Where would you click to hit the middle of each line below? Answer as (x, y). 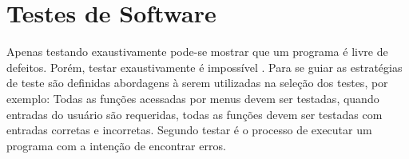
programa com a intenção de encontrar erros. (116, 145)
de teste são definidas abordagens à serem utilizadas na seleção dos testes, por (197, 83)
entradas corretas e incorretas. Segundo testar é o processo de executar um (189, 130)
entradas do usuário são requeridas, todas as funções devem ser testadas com (195, 114)
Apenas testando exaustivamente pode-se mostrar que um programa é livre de (197, 52)
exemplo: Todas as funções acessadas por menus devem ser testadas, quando (193, 98)
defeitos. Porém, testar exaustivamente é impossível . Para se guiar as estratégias (204, 67)
